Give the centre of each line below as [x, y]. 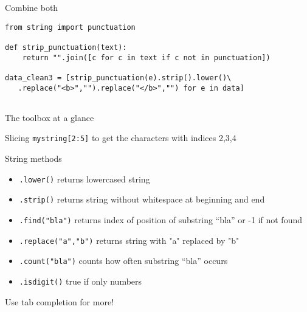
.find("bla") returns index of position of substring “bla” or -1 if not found [161, 220]
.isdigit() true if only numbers [81, 281]
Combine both [32, 7]
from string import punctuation [70, 27]
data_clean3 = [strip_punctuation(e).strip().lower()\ [118, 78]
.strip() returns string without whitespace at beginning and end [142, 199]
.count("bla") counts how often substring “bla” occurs [123, 261]
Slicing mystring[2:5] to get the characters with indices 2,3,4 [121, 138]
